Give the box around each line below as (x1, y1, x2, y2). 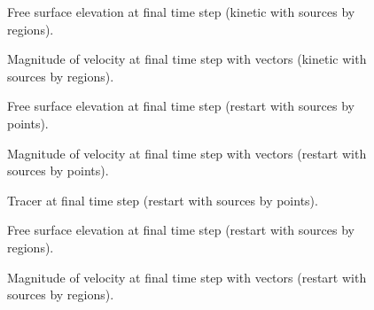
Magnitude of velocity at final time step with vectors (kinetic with (7, 50, 367, 68)
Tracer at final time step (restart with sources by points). (7, 190, 318, 209)
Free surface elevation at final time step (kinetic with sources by (7, 3, 355, 20)
